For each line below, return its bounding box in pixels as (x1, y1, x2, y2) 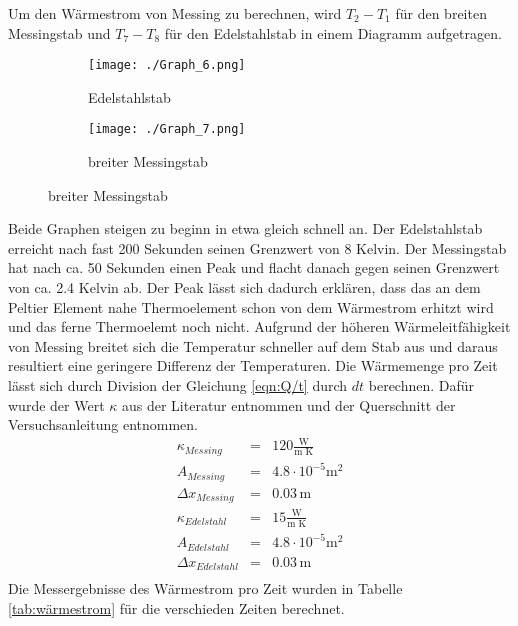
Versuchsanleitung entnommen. (8, 414, 198, 435)
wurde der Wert (8, 394, 105, 415)
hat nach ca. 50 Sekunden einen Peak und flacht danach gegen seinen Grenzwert (8, 257, 500, 278)
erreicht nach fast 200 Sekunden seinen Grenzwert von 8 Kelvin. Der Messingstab (8, 237, 507, 258)
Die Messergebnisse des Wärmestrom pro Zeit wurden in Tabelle (8, 578, 403, 599)
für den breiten (395, 3, 487, 23)
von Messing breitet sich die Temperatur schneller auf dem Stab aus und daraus (8, 335, 498, 356)
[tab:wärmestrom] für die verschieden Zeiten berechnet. (8, 597, 345, 618)
